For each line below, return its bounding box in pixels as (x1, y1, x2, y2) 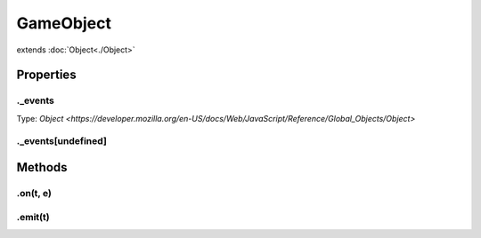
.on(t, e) (16, 187, 53, 200)
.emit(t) (16, 210, 50, 223)
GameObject (16, 13, 111, 33)
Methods (16, 160, 68, 175)
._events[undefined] (16, 135, 107, 147)
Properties (16, 67, 77, 83)
